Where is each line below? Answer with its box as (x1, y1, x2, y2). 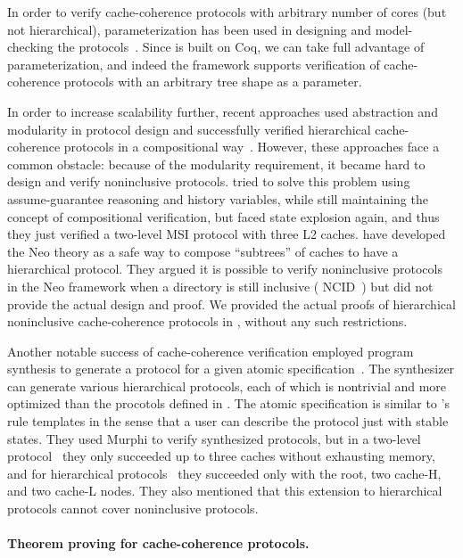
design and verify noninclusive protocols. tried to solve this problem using (7, 172, 410, 191)
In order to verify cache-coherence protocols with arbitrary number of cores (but (7, 3, 447, 21)
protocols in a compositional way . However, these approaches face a (63, 137, 440, 156)
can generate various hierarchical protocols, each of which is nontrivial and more (7, 376, 447, 395)
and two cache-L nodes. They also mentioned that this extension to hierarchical (7, 481, 442, 500)
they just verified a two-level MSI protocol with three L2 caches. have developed (7, 225, 446, 243)
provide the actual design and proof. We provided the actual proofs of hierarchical (7, 294, 456, 313)
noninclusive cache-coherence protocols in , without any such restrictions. (7, 312, 408, 331)
